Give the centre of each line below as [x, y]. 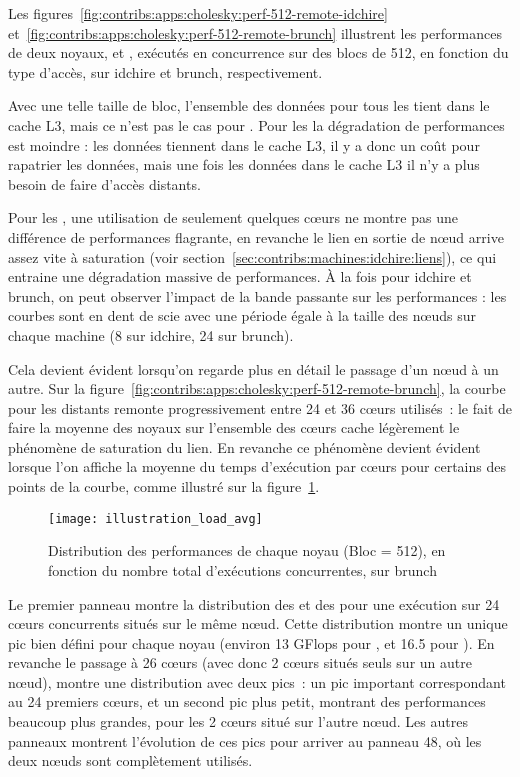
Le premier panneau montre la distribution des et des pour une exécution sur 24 [254, 603]
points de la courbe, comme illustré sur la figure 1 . [164, 486]
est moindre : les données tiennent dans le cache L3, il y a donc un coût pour [244, 144]
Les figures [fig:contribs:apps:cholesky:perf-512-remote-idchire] [198, 13]
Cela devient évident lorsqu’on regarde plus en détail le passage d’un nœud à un [253, 368]
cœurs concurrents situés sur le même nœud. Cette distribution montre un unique [258, 623]
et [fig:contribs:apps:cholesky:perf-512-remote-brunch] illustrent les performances [255, 32]
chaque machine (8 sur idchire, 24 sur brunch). [151, 334]
